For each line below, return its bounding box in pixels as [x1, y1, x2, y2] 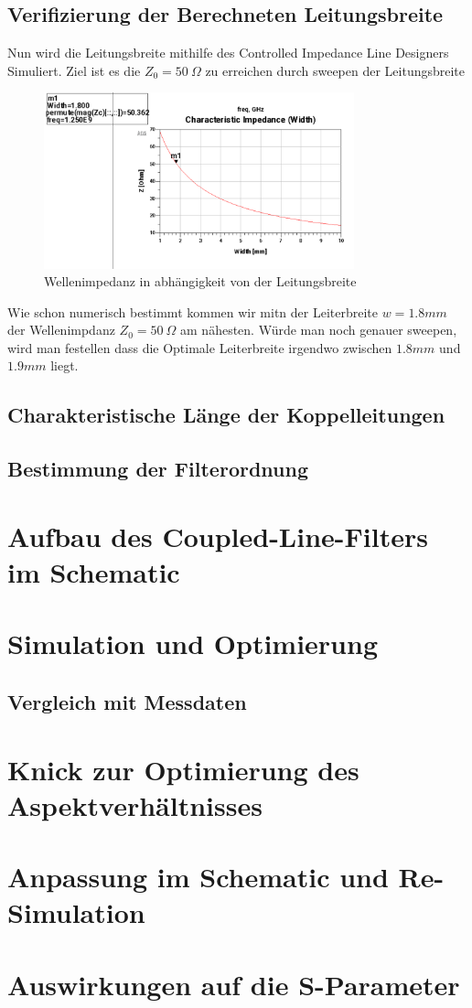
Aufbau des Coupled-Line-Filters [7, 517, 428, 554]
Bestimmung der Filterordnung [7, 455, 308, 483]
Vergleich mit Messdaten [7, 687, 247, 715]
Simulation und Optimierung [7, 625, 378, 662]
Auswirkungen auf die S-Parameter [7, 965, 460, 1003]
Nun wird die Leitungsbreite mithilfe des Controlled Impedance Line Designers [7, 43, 449, 62]
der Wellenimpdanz [7, 320, 115, 339]
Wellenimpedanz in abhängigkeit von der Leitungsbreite [44, 272, 357, 291]
